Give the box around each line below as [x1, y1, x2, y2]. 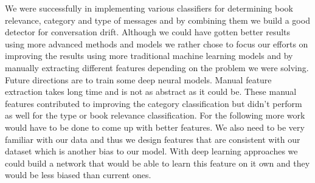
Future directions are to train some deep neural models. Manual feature [5, 73, 272, 86]
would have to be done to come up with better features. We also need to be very [5, 120, 305, 133]
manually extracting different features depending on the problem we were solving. [5, 61, 309, 74]
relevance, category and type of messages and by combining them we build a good [5, 13, 310, 26]
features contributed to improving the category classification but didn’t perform [5, 97, 302, 109]
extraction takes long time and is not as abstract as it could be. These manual [5, 85, 297, 98]
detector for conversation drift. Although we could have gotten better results [5, 26, 291, 38]
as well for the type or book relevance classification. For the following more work [5, 109, 305, 122]
